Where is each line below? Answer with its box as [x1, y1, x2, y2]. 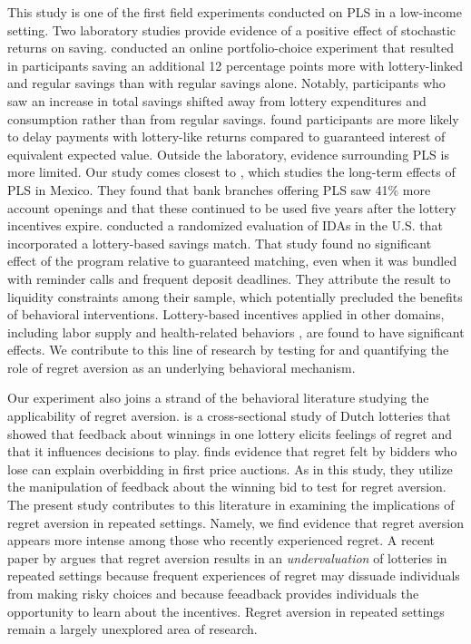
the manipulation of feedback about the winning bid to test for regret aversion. [7, 477, 446, 496]
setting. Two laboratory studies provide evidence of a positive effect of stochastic [7, 20, 456, 39]
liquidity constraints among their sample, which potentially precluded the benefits [7, 287, 463, 306]
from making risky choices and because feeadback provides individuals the [7, 584, 419, 602]
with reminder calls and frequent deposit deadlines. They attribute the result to [7, 268, 451, 288]
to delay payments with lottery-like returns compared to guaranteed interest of [7, 127, 446, 146]
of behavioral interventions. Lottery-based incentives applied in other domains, [7, 305, 445, 324]
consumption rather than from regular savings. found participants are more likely [7, 109, 459, 128]
